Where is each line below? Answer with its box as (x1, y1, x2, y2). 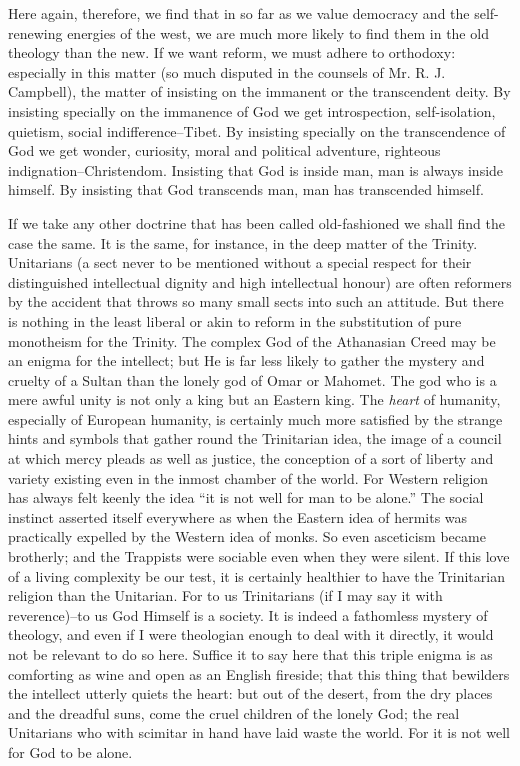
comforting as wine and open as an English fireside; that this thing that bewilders (8, 663, 510, 684)
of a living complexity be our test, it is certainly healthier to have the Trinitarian (8, 565, 505, 586)
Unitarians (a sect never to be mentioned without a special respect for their (8, 252, 472, 273)
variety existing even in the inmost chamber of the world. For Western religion (8, 467, 489, 488)
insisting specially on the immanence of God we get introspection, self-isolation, (8, 100, 496, 121)
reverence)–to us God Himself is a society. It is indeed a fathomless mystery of (8, 604, 488, 625)
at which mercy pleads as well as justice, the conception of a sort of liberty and (8, 448, 494, 469)
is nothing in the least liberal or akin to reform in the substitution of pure (8, 310, 462, 331)
